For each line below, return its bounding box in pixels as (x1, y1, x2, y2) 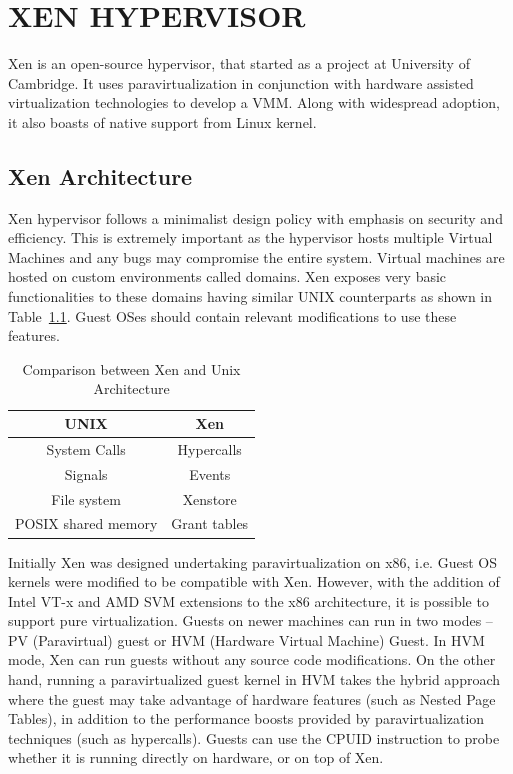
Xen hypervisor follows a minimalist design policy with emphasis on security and (8, 207, 503, 228)
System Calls (46, 438, 126, 459)
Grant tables (171, 513, 249, 534)
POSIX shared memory (15, 513, 158, 534)
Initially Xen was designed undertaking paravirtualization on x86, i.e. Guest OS (8, 551, 497, 572)
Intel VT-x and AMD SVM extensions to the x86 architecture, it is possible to (8, 590, 489, 611)
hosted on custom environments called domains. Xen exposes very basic (8, 266, 447, 287)
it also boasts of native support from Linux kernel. (8, 111, 317, 132)
